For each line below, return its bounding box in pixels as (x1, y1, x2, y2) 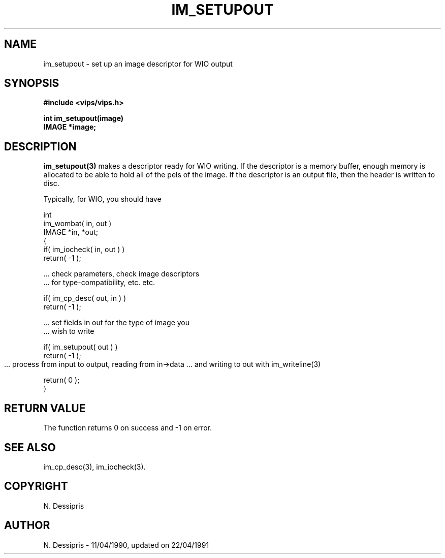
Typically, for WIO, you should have (43, 195, 162, 204)
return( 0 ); (43, 376, 80, 385)
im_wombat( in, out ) (43, 219, 112, 228)
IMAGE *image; (43, 122, 97, 132)
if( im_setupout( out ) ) (43, 343, 118, 352)
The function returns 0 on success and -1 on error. (43, 423, 212, 432)
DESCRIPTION (4, 140, 77, 153)
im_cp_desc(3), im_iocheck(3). (43, 462, 146, 471)
